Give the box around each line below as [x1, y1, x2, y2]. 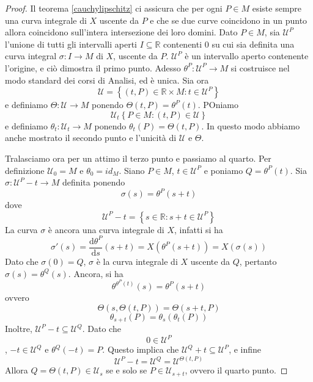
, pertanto [239, 254, 277, 267]
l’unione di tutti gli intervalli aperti [5, 37, 137, 50]
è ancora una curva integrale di [48, 223, 164, 236]
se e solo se [106, 364, 147, 377]
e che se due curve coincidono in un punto [150, 13, 307, 26]
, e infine [229, 343, 262, 356]
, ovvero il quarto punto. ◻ [185, 364, 288, 377]
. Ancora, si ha [68, 267, 123, 279]
